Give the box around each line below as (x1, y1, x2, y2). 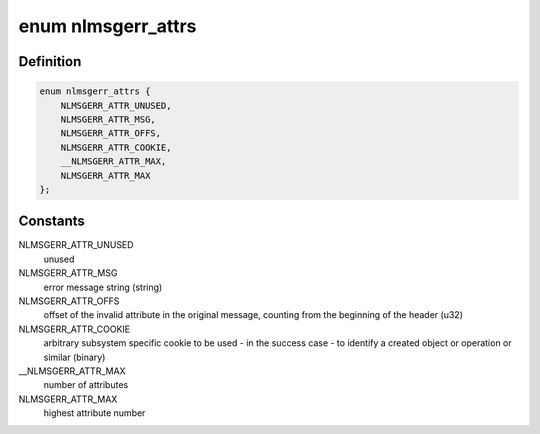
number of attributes (43, 379, 129, 391)
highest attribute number (43, 407, 146, 419)
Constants (18, 213, 85, 230)
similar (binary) (43, 351, 106, 363)
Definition (18, 53, 82, 70)
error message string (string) (43, 281, 163, 293)
